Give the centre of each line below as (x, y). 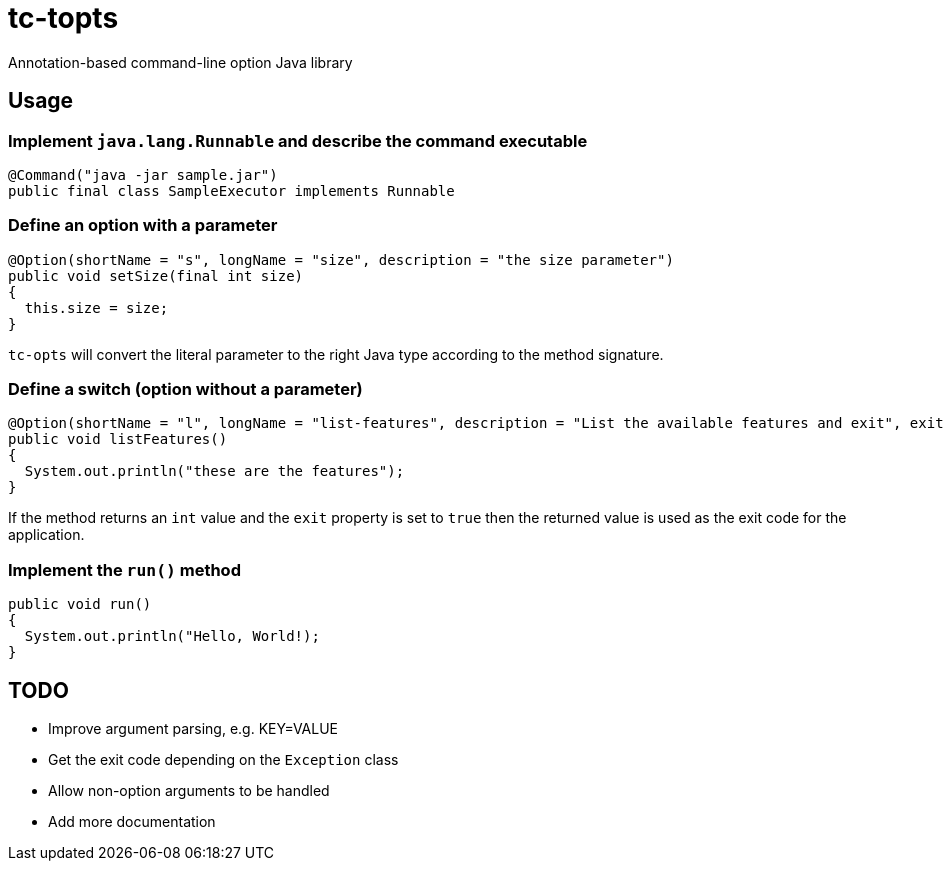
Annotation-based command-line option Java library (180, 62)
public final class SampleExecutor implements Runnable (231, 190)
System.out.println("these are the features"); (214, 471)
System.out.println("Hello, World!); (172, 636)
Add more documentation (132, 822)
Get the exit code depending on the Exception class (223, 760)
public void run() (80, 604)
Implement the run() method (124, 569)
